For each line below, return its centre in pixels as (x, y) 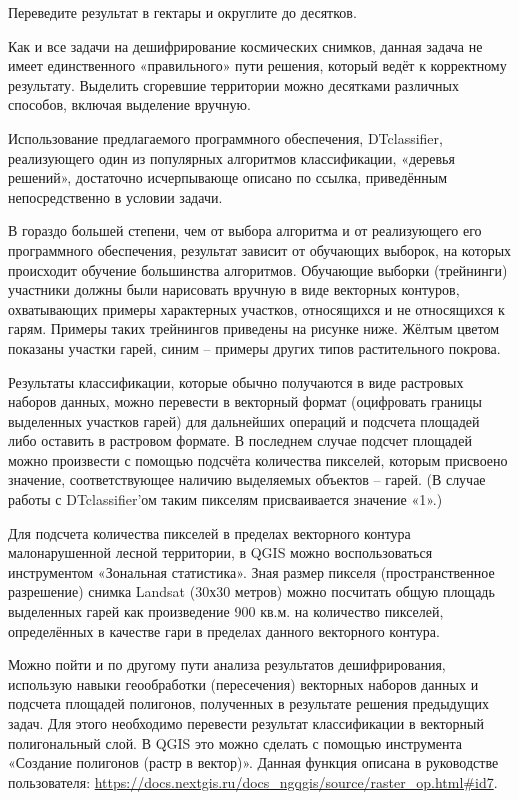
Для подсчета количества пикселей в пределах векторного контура (209, 532)
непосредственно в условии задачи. (115, 196)
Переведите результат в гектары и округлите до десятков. (182, 12)
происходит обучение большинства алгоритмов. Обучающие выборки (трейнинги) (258, 269)
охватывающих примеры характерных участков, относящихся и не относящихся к (256, 308)
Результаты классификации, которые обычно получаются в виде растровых (236, 381)
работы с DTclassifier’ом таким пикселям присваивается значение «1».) (225, 499)
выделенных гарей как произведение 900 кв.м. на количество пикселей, (226, 611)
